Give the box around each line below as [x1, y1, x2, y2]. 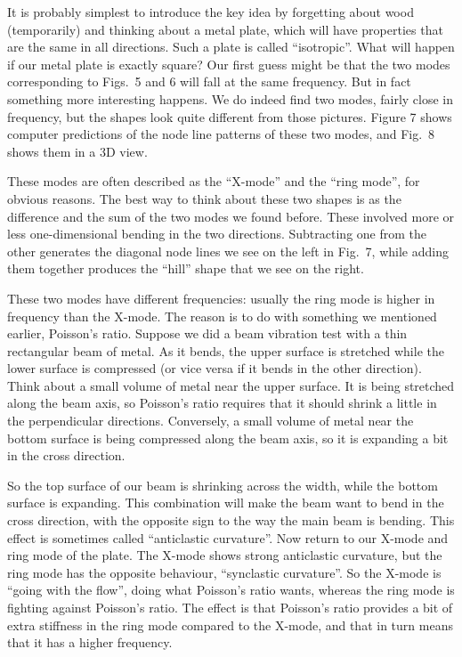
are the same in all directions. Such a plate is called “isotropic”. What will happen [7, 37, 455, 56]
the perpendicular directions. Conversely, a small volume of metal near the [7, 411, 414, 430]
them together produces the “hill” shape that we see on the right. [7, 259, 364, 278]
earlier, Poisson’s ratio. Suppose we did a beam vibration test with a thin [7, 324, 408, 343]
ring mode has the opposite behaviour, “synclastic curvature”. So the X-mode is [7, 563, 442, 581]
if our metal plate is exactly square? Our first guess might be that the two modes [7, 54, 450, 73]
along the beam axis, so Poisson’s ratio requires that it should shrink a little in [7, 393, 437, 412]
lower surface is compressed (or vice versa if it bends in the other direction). [7, 359, 422, 377]
